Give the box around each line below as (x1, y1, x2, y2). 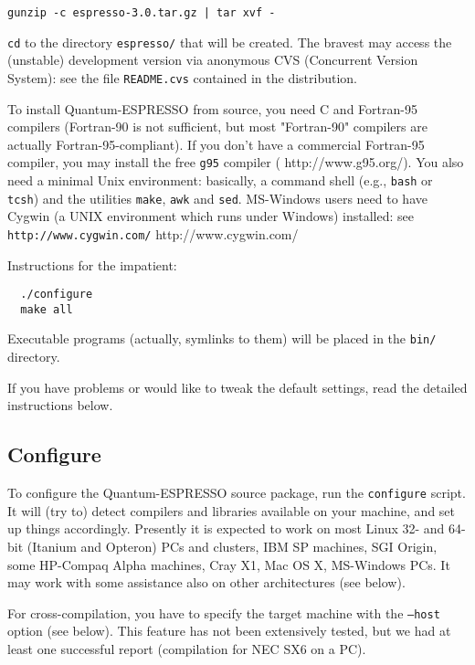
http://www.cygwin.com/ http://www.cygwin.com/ (7, 224, 299, 243)
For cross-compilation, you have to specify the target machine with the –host (7, 603, 440, 622)
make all (20, 302, 73, 316)
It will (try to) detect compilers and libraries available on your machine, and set (7, 501, 456, 520)
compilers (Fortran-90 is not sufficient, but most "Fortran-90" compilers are (7, 117, 427, 136)
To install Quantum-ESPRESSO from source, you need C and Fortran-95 (7, 99, 417, 118)
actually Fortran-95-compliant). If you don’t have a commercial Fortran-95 (7, 134, 425, 153)
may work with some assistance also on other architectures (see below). (7, 573, 406, 592)
